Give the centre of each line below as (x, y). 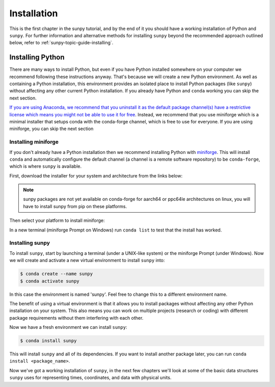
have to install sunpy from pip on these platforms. (75, 206)
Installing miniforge (34, 142)
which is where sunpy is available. (46, 166)
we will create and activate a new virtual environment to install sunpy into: (87, 261)
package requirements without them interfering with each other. (76, 318)
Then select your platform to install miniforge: (57, 221)
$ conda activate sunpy (50, 281)
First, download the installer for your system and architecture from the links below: (96, 175)
